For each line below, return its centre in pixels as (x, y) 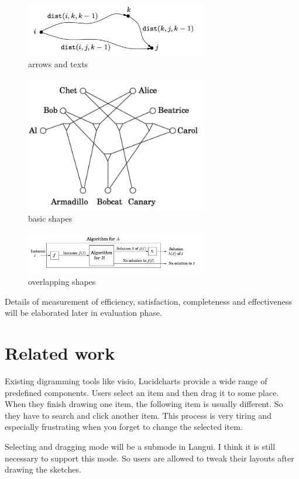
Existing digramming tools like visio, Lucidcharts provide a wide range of (136, 381)
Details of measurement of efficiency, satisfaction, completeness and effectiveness (148, 301)
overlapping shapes (62, 282)
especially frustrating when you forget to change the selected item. (124, 427)
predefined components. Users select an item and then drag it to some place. (142, 392)
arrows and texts (58, 64)
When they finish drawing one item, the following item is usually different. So (144, 404)
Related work (60, 353)
